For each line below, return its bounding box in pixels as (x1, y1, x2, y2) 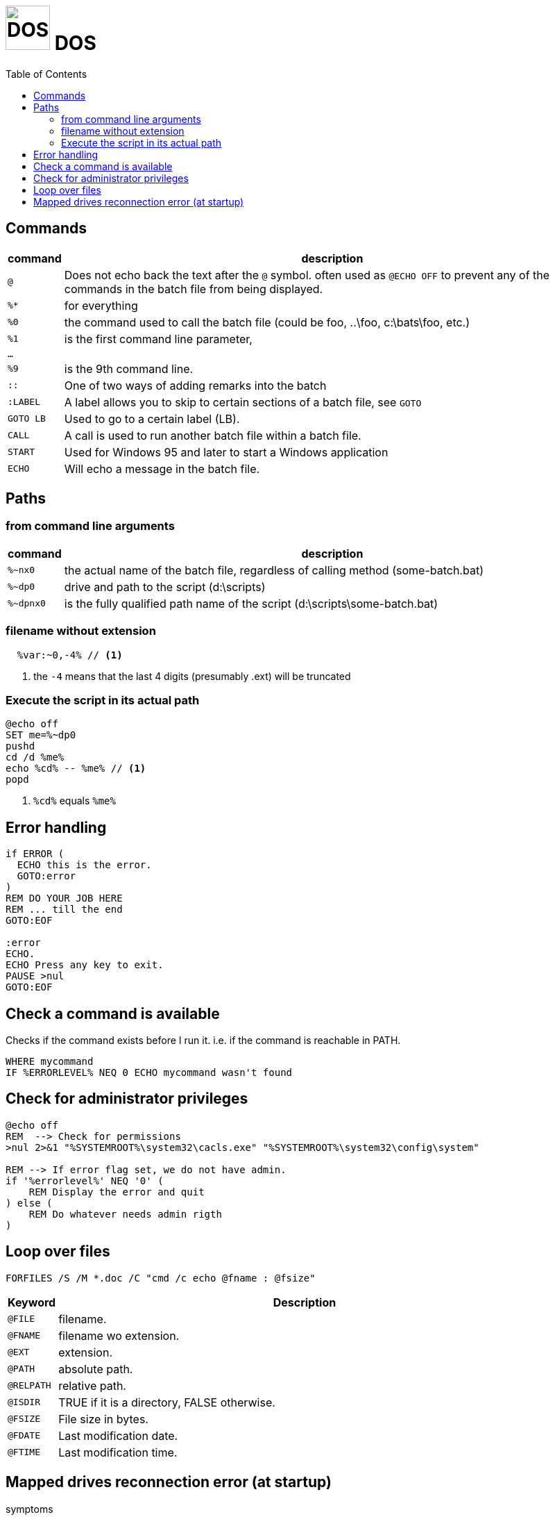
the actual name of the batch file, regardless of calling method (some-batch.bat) (64, 563, 484, 577)
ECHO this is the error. (17, 859, 152, 871)
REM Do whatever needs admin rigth (28, 1208, 222, 1220)
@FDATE (8, 1430, 40, 1441)
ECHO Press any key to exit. (6, 959, 164, 971)
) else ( (6, 1197, 53, 1209)
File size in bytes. (58, 1411, 148, 1426)
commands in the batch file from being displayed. (64, 281, 323, 296)
